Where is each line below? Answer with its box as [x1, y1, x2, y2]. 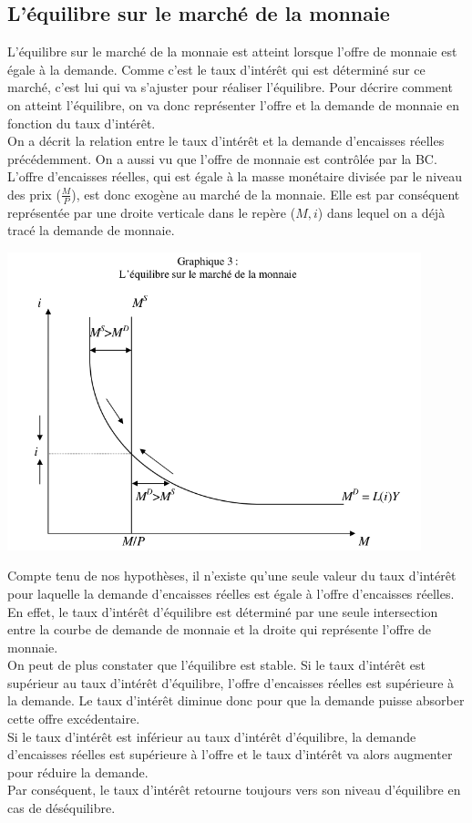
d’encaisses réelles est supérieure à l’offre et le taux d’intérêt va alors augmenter [7, 745, 453, 764]
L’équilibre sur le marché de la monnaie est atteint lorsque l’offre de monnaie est [7, 42, 457, 61]
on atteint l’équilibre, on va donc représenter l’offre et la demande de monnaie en [7, 95, 460, 114]
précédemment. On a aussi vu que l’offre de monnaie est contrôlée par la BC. [7, 149, 437, 168]
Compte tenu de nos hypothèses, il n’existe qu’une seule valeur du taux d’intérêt [7, 566, 457, 585]
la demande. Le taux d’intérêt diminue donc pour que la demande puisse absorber [7, 691, 465, 710]
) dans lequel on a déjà [317, 202, 446, 221]
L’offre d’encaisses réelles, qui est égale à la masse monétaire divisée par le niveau [7, 167, 463, 186]
